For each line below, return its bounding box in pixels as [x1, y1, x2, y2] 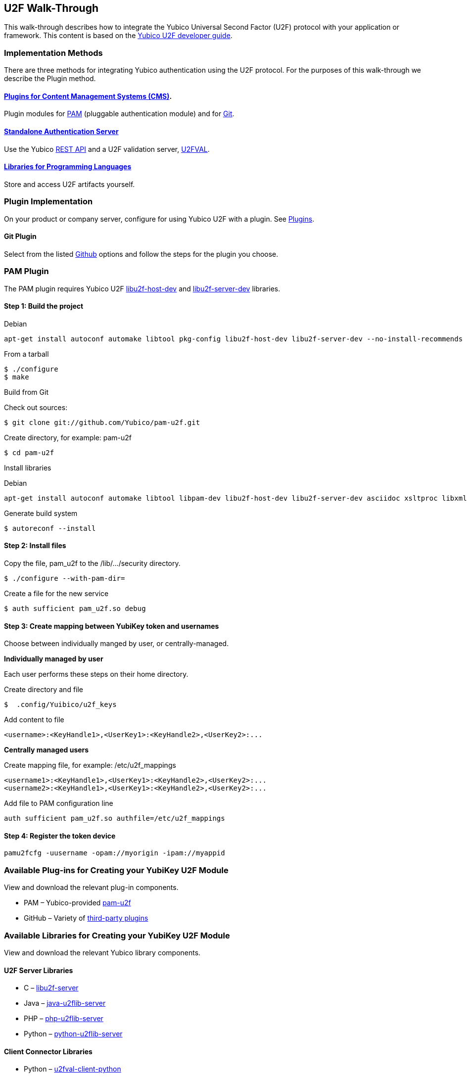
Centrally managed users [4, 746, 89, 754]
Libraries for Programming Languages [4, 162, 132, 171]
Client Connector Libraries [4, 1047, 93, 1056]
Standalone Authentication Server [4, 127, 119, 136]
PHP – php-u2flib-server [24, 1014, 103, 1023]
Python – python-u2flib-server [24, 1030, 123, 1038]
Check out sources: [4, 403, 68, 412]
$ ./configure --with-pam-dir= [4, 574, 125, 582]
